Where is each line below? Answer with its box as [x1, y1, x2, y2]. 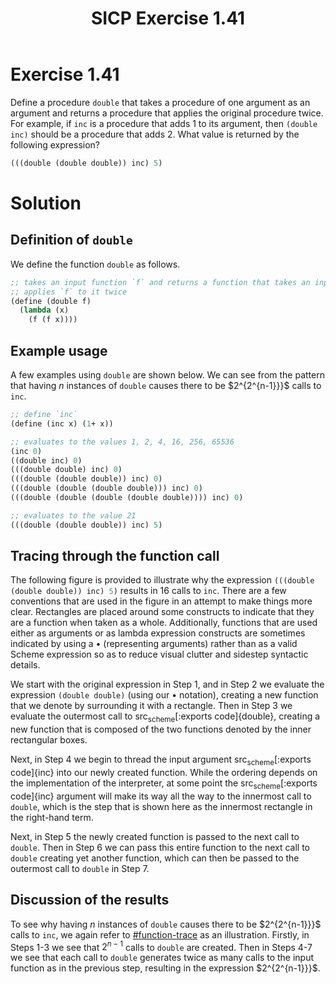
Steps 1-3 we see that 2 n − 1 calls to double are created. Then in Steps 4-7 [10, 939, 313, 953]
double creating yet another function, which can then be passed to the [10, 852, 300, 864]
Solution [10, 192, 82, 214]
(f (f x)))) [28, 315, 78, 325]
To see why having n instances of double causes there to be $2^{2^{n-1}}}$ [10, 918, 322, 930]
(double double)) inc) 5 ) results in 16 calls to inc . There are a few [10, 585, 287, 597]
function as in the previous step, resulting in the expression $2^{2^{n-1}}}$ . [10, 962, 321, 974]
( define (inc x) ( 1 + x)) [10, 418, 114, 429]
